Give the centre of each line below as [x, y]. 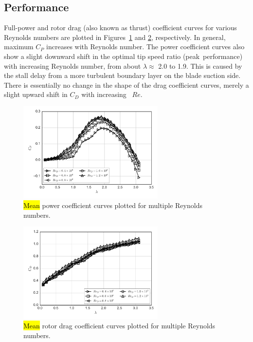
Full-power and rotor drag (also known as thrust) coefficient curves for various [120, 28]
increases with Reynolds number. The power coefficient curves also [145, 47]
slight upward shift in [36, 94]
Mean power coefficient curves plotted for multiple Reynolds [113, 205]
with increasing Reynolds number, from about [72, 66]
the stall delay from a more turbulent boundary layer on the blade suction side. [122, 75]
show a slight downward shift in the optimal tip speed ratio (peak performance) [123, 56]
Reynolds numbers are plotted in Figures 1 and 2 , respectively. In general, [115, 37]
